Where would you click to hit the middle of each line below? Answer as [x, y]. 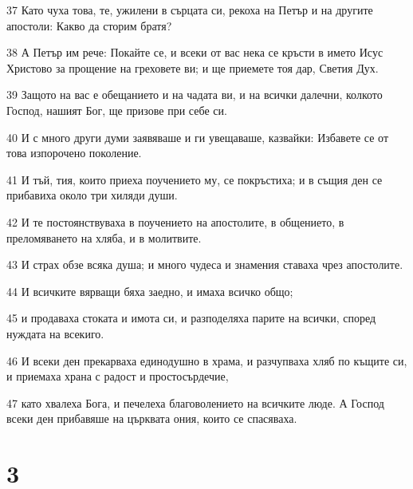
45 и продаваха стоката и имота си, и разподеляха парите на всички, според [191, 318]
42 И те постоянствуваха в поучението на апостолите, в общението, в [175, 221]
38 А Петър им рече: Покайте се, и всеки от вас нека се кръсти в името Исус [195, 52]
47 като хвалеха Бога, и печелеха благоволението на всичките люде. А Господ [195, 402]
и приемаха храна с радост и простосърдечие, [118, 376]
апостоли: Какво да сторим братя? [89, 25]
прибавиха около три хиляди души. [92, 195]
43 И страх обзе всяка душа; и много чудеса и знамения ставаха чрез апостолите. [205, 264]
